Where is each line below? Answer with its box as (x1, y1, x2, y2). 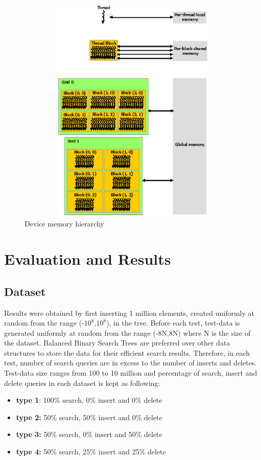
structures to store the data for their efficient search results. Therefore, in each (4, 347, 250, 358)
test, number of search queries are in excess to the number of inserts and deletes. (4, 357, 257, 368)
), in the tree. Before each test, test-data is (106, 317, 240, 328)
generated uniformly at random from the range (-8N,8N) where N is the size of (4, 327, 251, 338)
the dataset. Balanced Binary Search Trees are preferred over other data (4, 337, 230, 348)
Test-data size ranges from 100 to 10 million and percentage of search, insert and (4, 367, 257, 378)
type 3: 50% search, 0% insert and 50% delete (16, 429, 162, 440)
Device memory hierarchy (25, 218, 104, 229)
